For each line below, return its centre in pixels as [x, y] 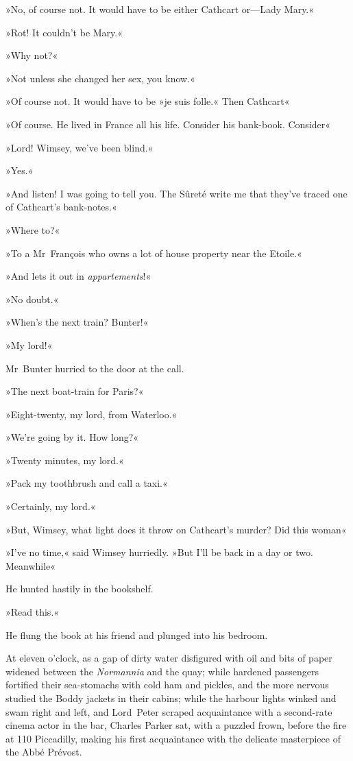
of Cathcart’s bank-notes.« [61, 207]
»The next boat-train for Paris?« [75, 391]
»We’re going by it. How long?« [72, 437]
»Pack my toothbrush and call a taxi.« [87, 483]
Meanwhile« [31, 565]
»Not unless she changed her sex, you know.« [100, 78]
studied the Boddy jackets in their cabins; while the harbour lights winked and [171, 698]
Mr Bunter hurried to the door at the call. [95, 368]
